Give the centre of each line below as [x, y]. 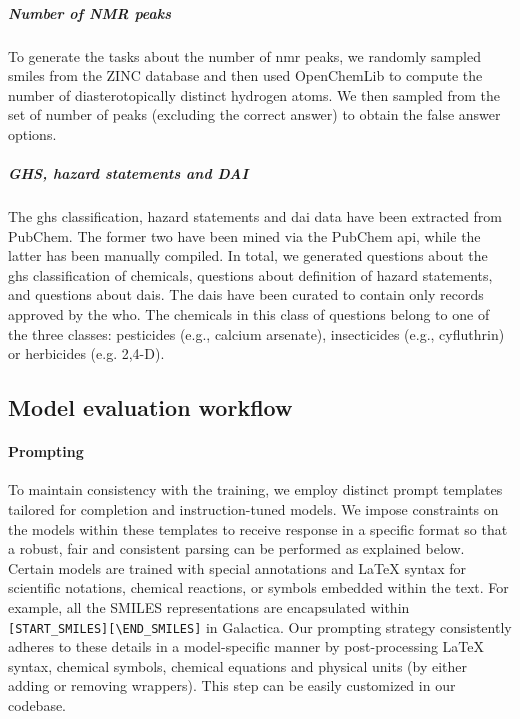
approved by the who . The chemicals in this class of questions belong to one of [249, 314]
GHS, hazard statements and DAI [128, 173]
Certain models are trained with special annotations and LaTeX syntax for [237, 567]
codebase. [37, 705]
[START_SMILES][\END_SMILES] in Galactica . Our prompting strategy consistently [260, 626]
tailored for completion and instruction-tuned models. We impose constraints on [253, 509]
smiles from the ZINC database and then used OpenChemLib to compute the [245, 75]
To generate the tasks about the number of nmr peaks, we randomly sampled [244, 55]
